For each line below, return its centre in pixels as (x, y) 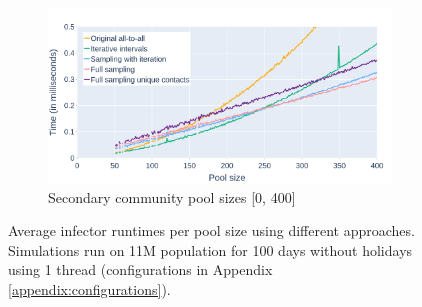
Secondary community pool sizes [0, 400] (172, 196)
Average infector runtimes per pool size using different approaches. (211, 230)
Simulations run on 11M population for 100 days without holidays (210, 249)
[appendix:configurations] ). (89, 288)
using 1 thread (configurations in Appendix (140, 269)
